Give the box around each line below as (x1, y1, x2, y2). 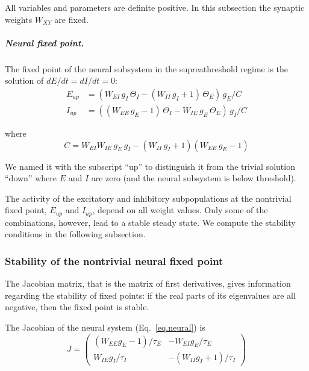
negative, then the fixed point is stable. (5, 301, 149, 313)
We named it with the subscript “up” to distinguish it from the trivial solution (5, 160, 295, 172)
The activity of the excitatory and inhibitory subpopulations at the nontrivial (5, 192, 292, 204)
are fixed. (54, 13, 89, 25)
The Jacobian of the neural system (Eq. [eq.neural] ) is (5, 321, 205, 334)
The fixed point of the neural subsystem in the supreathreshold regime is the (5, 62, 289, 75)
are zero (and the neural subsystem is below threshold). (91, 172, 296, 184)
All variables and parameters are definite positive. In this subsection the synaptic (5, 1, 305, 13)
